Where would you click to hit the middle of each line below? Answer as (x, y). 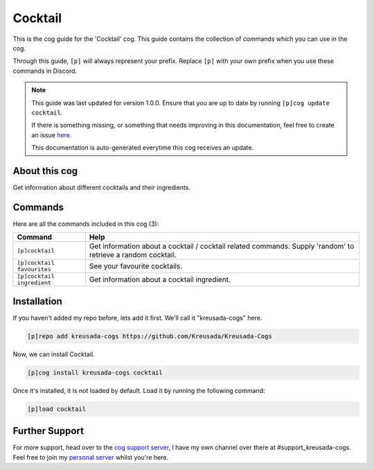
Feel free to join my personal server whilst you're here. (91, 457)
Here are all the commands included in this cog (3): (86, 224)
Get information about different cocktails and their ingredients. (101, 187)
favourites (34, 269)
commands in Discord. (45, 71)
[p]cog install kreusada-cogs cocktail (95, 372)
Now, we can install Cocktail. (54, 354)
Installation (37, 301)
